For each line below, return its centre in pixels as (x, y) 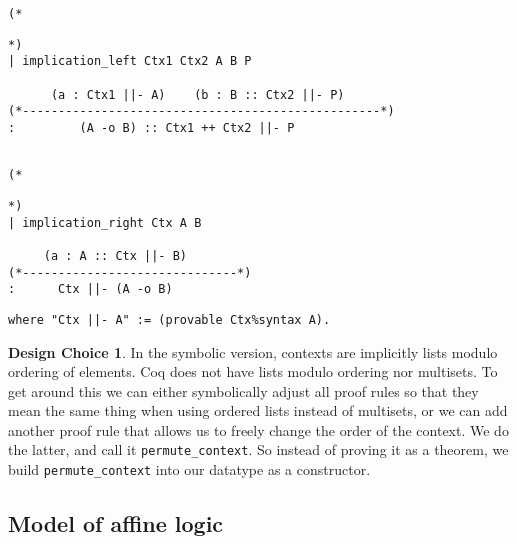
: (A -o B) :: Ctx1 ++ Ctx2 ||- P (151, 127)
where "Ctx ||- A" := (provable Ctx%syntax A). (169, 319)
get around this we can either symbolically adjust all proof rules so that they (243, 390)
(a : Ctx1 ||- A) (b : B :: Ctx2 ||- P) (197, 94)
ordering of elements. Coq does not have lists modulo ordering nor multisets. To (253, 371)
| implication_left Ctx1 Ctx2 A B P (130, 61)
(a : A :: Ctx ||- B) (115, 255)
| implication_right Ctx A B (105, 222)
